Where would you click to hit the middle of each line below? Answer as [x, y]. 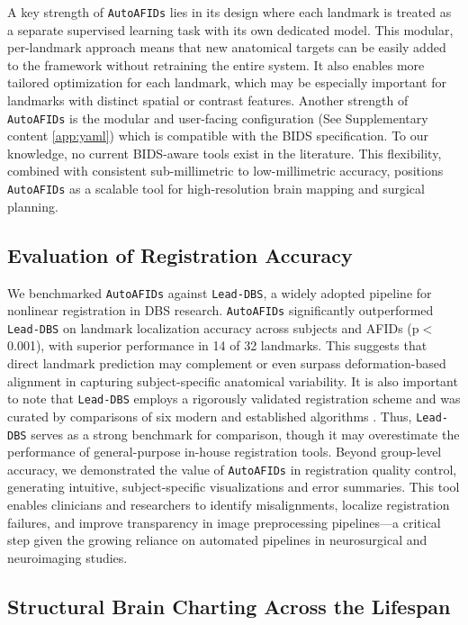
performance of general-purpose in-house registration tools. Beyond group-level [225, 452]
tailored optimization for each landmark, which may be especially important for [227, 82]
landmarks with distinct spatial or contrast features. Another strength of [208, 100]
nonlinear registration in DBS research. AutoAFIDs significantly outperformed [220, 310]
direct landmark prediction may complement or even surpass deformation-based [227, 363]
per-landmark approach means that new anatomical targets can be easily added [227, 47]
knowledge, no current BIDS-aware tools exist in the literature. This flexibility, [225, 153]
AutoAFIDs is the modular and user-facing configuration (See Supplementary [218, 118]
